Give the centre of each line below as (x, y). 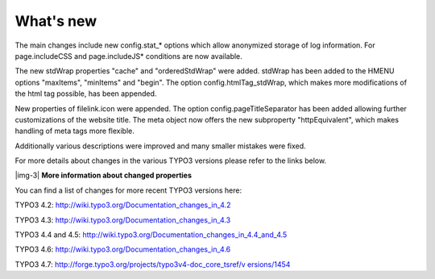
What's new (56, 21)
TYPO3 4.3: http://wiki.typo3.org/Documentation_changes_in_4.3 (123, 220)
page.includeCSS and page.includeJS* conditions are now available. (129, 56)
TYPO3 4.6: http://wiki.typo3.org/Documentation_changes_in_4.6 (123, 249)
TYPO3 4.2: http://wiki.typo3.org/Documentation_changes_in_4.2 (123, 205)
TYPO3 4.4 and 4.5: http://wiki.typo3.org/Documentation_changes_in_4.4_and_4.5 (151, 235)
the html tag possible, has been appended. (86, 94)
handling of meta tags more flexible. (75, 131)
